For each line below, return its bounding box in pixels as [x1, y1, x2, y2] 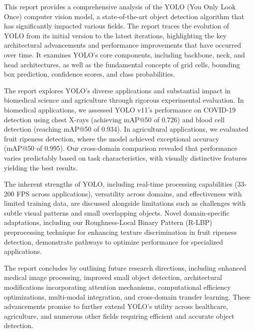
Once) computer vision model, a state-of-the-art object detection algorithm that [4, 11, 244, 21]
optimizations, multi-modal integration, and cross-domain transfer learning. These [4, 291, 251, 302]
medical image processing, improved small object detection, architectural [4, 272, 222, 282]
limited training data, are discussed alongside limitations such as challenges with [4, 198, 246, 208]
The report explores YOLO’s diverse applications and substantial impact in [4, 85, 231, 95]
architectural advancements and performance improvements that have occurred [4, 40, 241, 50]
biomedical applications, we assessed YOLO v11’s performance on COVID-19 [4, 104, 236, 114]
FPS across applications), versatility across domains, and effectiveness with [16, 188, 242, 198]
